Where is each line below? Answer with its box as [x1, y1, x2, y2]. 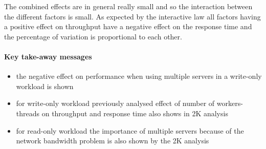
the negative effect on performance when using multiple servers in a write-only [16, 71, 262, 81]
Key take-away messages [4, 51, 92, 61]
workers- [216, 98, 243, 109]
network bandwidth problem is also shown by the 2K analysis [16, 135, 209, 146]
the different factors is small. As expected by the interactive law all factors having [4, 11, 261, 22]
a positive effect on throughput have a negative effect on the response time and [4, 21, 252, 32]
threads [16, 108, 40, 118]
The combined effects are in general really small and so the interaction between [4, 1, 253, 11]
